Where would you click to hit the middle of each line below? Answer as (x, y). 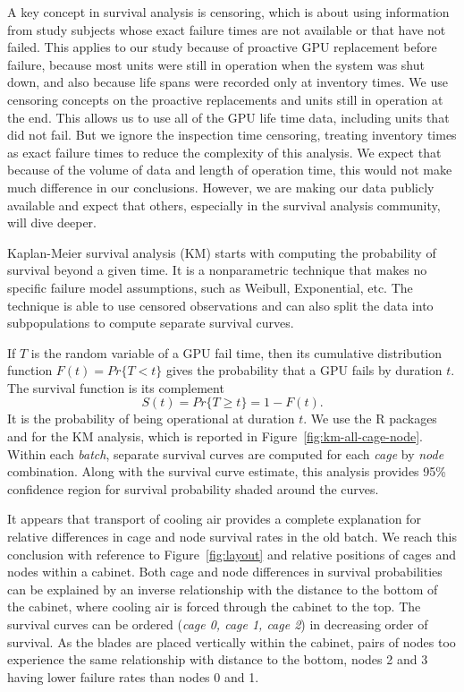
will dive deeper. (52, 222)
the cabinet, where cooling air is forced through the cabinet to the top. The (214, 607)
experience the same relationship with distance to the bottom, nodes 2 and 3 (218, 659)
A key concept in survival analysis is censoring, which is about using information (228, 12)
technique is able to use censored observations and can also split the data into (220, 305)
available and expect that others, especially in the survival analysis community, (224, 205)
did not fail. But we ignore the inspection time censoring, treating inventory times (232, 135)
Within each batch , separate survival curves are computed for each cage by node (226, 453)
